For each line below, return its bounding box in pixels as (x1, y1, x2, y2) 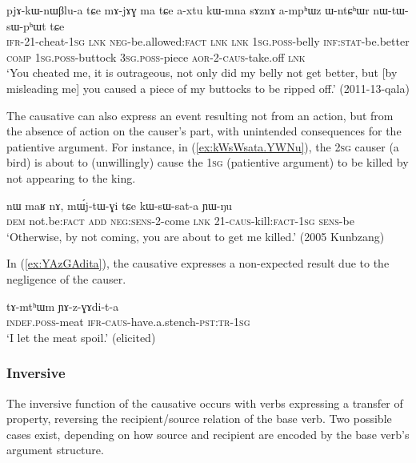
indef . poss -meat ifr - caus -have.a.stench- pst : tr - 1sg (6, 313, 250, 330)
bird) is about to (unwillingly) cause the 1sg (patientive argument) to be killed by (6, 154, 409, 171)
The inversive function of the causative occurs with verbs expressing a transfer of (6, 394, 403, 411)
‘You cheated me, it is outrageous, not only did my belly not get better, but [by (6, 64, 398, 81)
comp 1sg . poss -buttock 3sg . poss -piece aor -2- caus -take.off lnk (6, 48, 306, 65)
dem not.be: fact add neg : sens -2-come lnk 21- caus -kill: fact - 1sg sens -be (6, 212, 354, 229)
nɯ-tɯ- (373, 2, 409, 18)
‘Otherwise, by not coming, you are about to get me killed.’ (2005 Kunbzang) (6, 227, 385, 244)
